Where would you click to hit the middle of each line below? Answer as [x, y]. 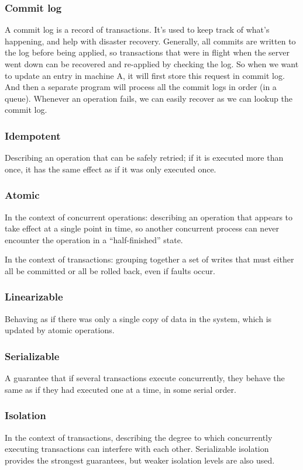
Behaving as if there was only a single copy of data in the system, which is [138, 318]
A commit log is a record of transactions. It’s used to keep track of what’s [137, 30]
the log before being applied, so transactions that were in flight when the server [147, 52]
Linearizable [34, 297]
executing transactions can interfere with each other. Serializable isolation [137, 449]
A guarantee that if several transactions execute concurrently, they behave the [145, 378]
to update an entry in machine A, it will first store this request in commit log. [145, 75]
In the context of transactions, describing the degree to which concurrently [139, 437]
